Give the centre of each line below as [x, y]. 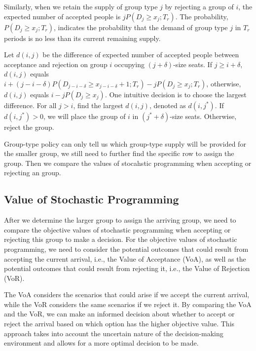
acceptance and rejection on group [56, 64]
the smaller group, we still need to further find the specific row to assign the [119, 153]
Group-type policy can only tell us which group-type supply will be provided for [125, 143]
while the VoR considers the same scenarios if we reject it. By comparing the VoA [128, 304]
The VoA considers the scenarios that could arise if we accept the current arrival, [127, 294]
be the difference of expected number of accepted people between [141, 55]
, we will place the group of [84, 116]
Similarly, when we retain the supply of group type [81, 6]
